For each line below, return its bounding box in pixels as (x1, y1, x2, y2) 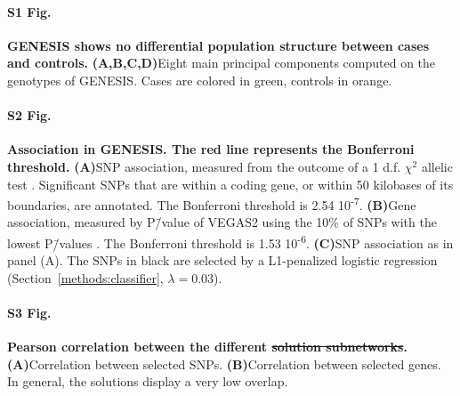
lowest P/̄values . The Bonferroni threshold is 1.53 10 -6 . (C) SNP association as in (7, 231, 454, 252)
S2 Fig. (7, 106, 52, 125)
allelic (421, 157, 453, 175)
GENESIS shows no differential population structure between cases (7, 36, 430, 54)
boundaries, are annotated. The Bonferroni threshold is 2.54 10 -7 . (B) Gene (7, 193, 416, 214)
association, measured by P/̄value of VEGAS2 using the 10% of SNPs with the (7, 213, 437, 231)
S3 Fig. (7, 303, 52, 322)
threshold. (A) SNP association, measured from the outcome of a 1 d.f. (7, 157, 401, 175)
